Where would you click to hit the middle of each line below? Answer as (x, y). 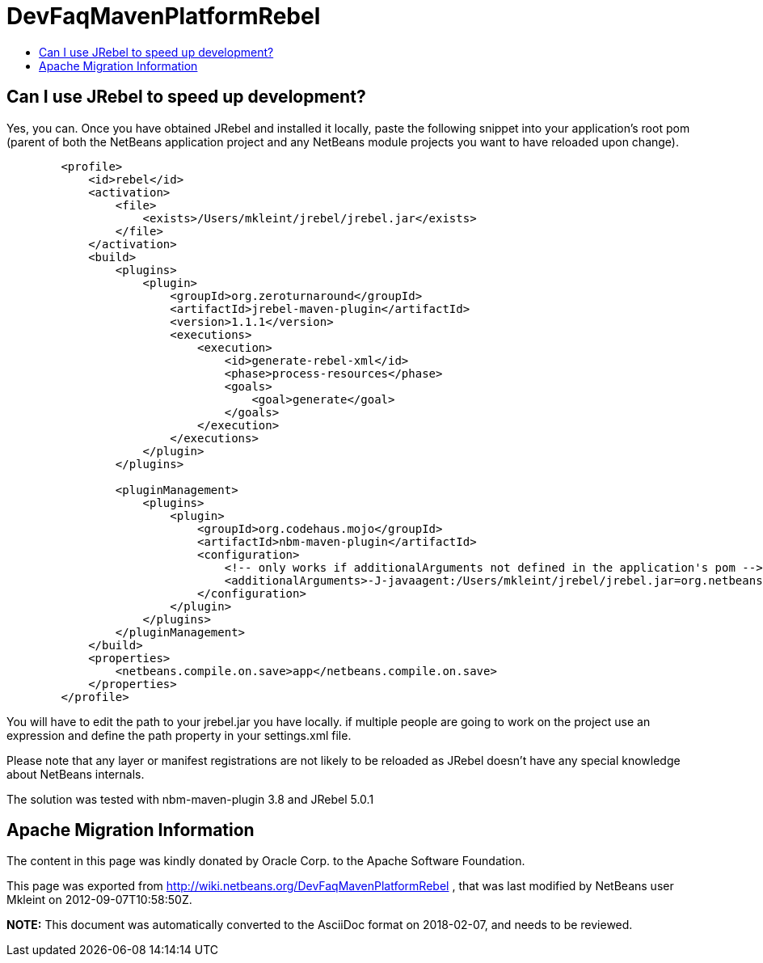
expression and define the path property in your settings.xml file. (179, 735)
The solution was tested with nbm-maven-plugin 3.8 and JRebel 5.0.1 (190, 799)
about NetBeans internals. (76, 774)
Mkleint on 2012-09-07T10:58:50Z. (99, 900)
